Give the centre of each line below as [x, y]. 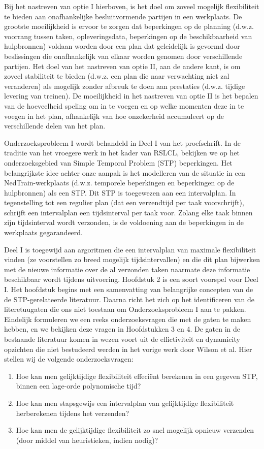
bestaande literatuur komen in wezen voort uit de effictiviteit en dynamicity [122, 339]
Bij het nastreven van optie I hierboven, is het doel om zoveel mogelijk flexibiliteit [132, 6]
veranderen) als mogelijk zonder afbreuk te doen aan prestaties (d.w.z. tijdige [125, 86]
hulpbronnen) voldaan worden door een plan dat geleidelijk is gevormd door [122, 46]
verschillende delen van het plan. [55, 126]
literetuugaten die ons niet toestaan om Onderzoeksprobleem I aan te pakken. [125, 309]
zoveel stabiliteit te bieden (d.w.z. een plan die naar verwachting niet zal [117, 76]
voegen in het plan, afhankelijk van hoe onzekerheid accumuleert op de [114, 116]
